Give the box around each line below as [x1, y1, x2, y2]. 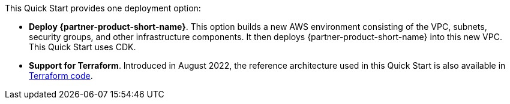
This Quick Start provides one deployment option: [5, 3, 201, 13]
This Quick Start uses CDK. [29, 42, 136, 52]
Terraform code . [29, 71, 93, 81]
